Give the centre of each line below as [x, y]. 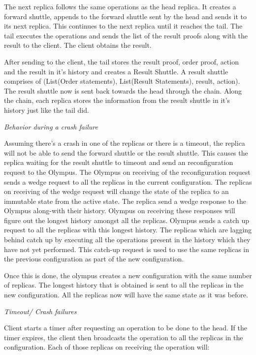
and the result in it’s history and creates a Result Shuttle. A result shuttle [116, 71]
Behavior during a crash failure [51, 126]
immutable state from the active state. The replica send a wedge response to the [125, 201]
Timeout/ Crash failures [40, 311]
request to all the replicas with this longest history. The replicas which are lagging [128, 230]
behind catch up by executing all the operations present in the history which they [127, 240]
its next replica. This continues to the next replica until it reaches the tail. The [123, 26]
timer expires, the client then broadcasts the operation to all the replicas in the [124, 337]
